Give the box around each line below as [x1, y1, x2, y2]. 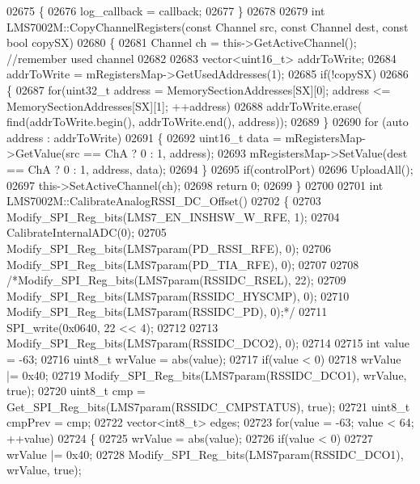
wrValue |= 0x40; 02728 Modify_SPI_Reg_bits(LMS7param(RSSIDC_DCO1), [6, 445, 404, 462]
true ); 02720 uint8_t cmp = [6, 382, 146, 399]
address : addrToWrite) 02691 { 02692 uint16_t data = [6, 128, 282, 145]
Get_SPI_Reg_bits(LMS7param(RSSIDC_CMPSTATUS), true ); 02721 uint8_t [6, 398, 410, 415]
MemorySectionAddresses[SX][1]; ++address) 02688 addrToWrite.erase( [6, 97, 363, 114]
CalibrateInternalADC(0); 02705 [6, 224, 167, 241]
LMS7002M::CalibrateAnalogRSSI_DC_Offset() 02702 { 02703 [6, 192, 321, 209]
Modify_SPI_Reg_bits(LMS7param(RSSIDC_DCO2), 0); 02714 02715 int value [6, 335, 409, 351]
